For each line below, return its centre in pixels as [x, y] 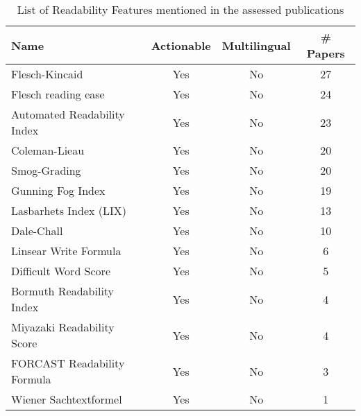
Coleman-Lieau [48, 150]
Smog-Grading [46, 170]
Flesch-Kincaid [47, 74]
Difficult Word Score [61, 271]
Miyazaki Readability [63, 327]
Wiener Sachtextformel [67, 399]
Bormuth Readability [63, 291]
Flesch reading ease [58, 94]
